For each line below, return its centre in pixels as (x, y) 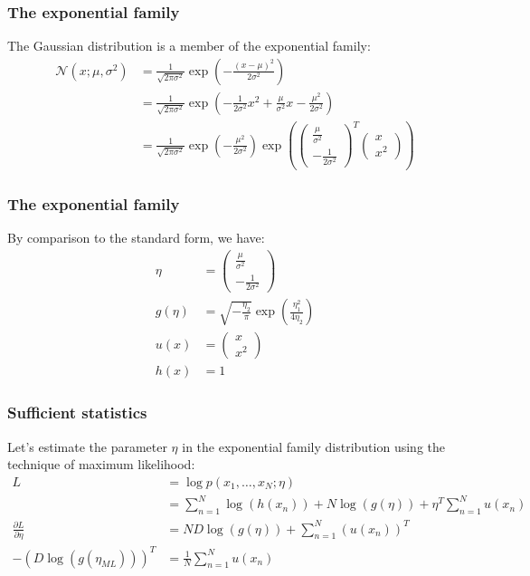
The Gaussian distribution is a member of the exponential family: (189, 46)
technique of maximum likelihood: (101, 464)
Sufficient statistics (77, 413)
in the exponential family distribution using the (313, 446)
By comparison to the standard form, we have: (136, 238)
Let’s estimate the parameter (87, 446)
